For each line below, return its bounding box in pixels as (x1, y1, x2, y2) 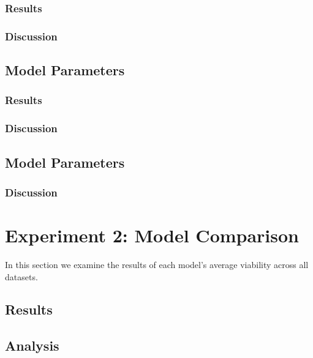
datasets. (5, 270, 38, 283)
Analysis (5, 336, 59, 355)
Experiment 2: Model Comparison (5, 222, 300, 247)
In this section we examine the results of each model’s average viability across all (5, 258, 309, 270)
